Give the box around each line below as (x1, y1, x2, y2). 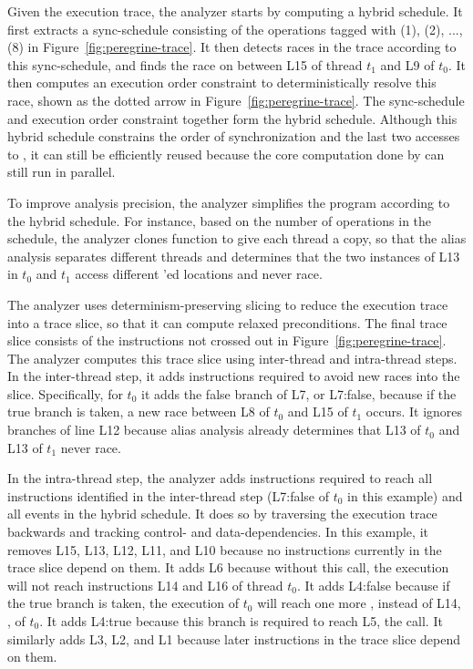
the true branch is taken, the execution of (7, 593, 240, 612)
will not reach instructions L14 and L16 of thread (7, 575, 283, 594)
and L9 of (380, 55, 435, 74)
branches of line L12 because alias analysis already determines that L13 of (7, 420, 421, 439)
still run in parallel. (7, 162, 116, 181)
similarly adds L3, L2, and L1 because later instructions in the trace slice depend (7, 629, 461, 648)
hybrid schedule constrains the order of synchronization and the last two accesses (7, 127, 460, 146)
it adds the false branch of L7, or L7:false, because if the (140, 384, 457, 403)
